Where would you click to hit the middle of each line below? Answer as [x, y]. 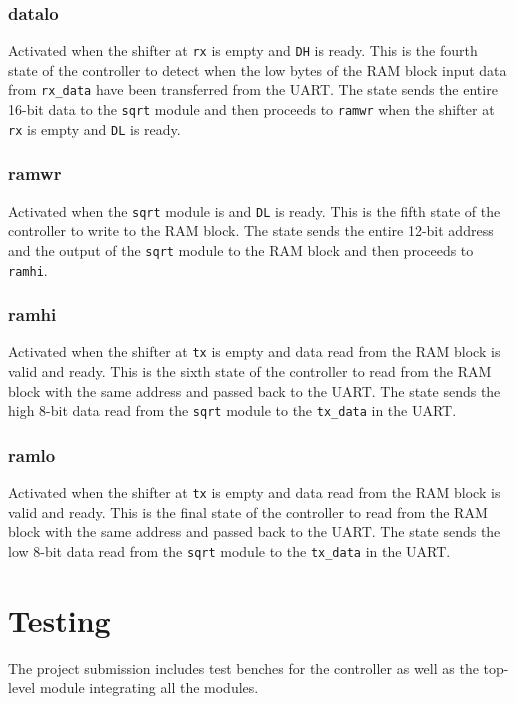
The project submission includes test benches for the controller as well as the [243, 667]
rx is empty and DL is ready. [94, 128]
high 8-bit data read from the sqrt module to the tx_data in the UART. [232, 410]
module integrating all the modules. [149, 687]
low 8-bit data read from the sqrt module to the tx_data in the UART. [229, 551]
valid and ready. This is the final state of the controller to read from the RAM [248, 511]
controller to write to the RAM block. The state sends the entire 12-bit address [251, 230]
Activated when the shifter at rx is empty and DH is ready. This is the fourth [243, 50]
